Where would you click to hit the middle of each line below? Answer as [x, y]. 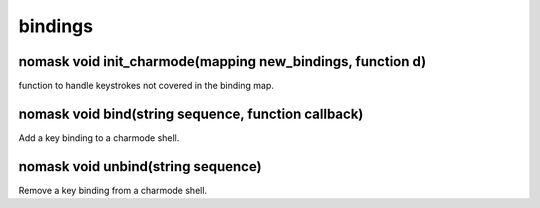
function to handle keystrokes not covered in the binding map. [146, 86]
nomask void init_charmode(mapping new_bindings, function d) [222, 61]
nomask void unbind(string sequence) [140, 166]
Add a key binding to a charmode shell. [99, 137]
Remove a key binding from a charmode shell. [113, 190]
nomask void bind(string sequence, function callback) [191, 113]
